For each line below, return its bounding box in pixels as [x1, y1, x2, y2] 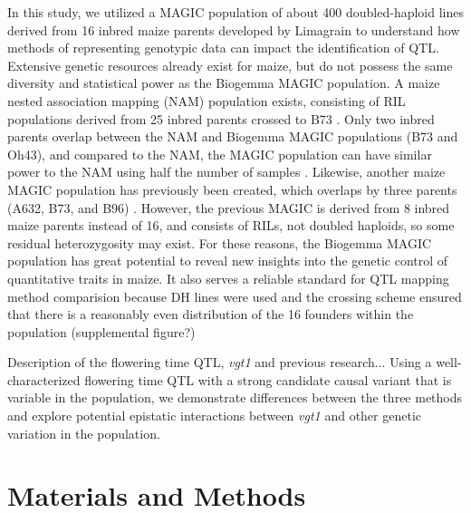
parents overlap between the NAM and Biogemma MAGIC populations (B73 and [7, 127, 458, 146]
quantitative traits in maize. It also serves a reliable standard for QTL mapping [7, 268, 449, 287]
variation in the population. [7, 423, 160, 442]
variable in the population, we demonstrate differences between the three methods [7, 388, 463, 407]
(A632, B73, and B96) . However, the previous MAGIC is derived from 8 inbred [7, 198, 450, 217]
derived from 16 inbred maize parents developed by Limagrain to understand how [7, 20, 460, 39]
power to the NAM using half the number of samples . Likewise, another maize [7, 162, 446, 181]
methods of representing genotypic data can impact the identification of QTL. [7, 38, 439, 57]
